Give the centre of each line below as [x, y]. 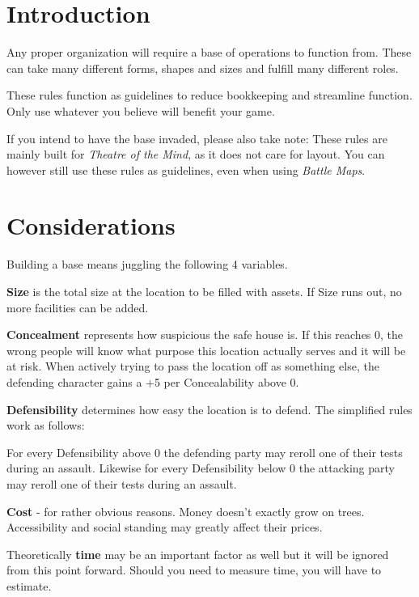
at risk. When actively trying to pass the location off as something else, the [193, 366]
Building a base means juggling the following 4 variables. [147, 264]
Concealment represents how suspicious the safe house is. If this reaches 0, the [205, 334]
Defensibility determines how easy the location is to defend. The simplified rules [209, 409]
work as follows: [46, 425]
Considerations [91, 225]
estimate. [29, 585]
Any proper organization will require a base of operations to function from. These [209, 52]
